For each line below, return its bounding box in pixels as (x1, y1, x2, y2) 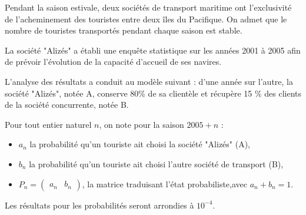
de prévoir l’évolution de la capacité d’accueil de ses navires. (5, 55, 222, 68)
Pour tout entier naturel (5, 118, 92, 130)
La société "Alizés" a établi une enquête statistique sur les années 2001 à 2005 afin (5, 44, 301, 56)
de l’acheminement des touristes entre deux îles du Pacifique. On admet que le (5, 12, 287, 25)
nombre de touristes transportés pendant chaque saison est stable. (5, 24, 242, 37)
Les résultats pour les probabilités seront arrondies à (5, 199, 194, 211)
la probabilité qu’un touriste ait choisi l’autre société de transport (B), (29, 157, 284, 170)
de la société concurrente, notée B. (5, 98, 129, 111)
